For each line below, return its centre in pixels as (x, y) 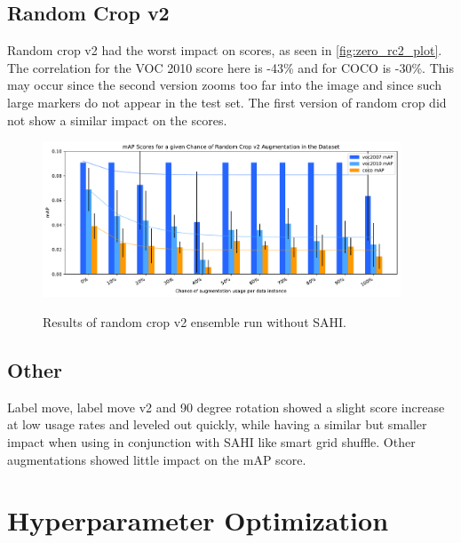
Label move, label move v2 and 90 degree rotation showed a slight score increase (226, 407)
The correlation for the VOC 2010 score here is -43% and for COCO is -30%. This (230, 67)
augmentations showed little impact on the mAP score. (157, 459)
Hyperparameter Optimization (198, 520)
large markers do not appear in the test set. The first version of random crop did (227, 102)
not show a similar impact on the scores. (117, 120)
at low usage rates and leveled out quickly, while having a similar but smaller (217, 424)
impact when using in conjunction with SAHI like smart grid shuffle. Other (211, 441)
